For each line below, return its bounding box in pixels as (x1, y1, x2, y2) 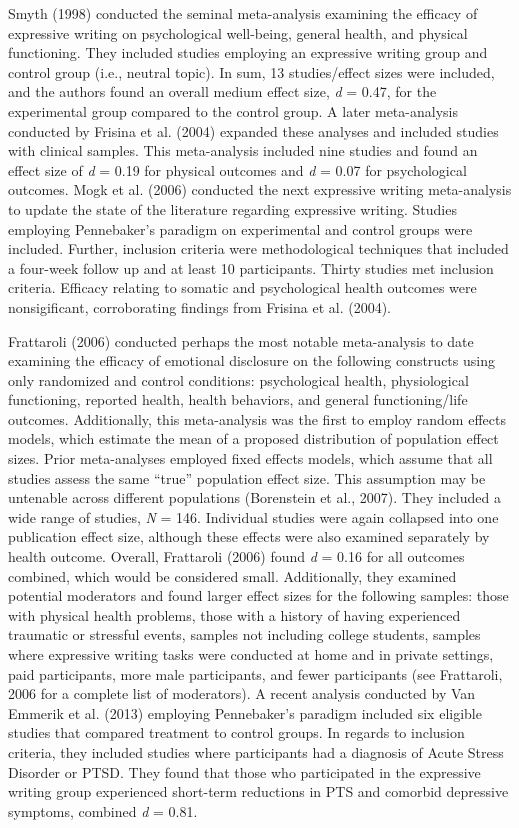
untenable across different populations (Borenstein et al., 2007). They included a (8, 487, 501, 508)
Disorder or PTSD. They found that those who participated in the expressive (8, 761, 481, 782)
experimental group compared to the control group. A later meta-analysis (8, 100, 458, 121)
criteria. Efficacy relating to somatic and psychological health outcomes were (8, 277, 477, 298)
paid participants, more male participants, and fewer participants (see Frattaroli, (8, 663, 503, 684)
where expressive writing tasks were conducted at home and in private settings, (8, 644, 494, 664)
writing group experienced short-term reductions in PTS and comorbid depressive (8, 781, 509, 802)
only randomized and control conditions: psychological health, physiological (8, 369, 469, 390)
